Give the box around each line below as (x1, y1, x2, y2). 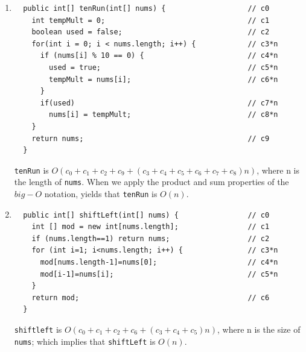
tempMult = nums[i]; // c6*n (49, 75, 278, 84)
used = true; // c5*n (49, 63, 278, 72)
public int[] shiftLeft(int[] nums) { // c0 (23, 210, 270, 219)
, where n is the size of (217, 323, 301, 336)
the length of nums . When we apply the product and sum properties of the (14, 175, 289, 188)
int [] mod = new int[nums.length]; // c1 (31, 222, 270, 231)
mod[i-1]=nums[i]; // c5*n (40, 269, 278, 278)
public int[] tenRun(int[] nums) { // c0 (23, 4, 270, 13)
